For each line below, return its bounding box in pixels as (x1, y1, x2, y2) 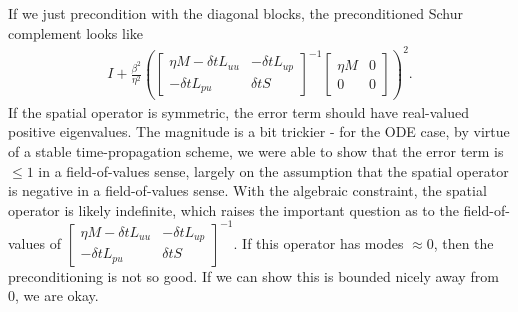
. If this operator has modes (233, 232, 404, 253)
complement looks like (8, 22, 144, 43)
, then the (433, 232, 494, 253)
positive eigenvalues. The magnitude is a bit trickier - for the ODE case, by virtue (8, 121, 510, 142)
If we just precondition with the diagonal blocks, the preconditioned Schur (8, 3, 463, 23)
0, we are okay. (8, 285, 99, 306)
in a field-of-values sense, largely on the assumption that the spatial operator (38, 160, 509, 181)
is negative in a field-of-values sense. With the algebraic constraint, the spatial (8, 180, 487, 201)
